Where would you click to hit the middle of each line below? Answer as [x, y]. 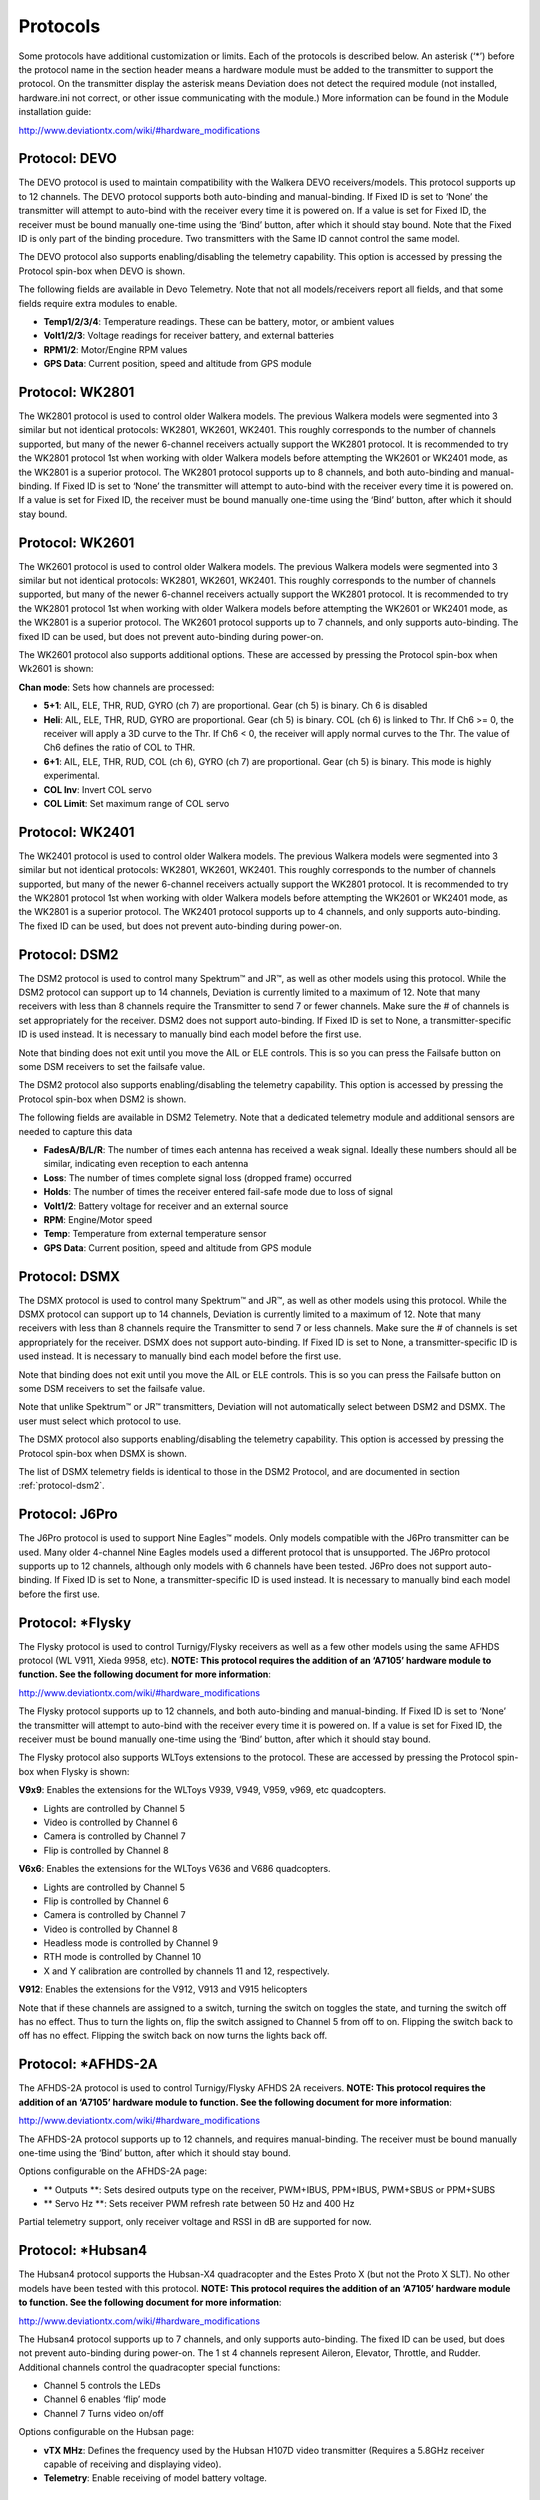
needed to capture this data [75, 1131]
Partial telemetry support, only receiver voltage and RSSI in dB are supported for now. [195, 2222]
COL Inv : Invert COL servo [97, 789]
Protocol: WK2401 [76, 831]
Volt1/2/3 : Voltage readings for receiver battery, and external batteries [189, 336]
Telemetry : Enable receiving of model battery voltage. [155, 2478]
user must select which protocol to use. [100, 1421]
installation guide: [55, 112]
